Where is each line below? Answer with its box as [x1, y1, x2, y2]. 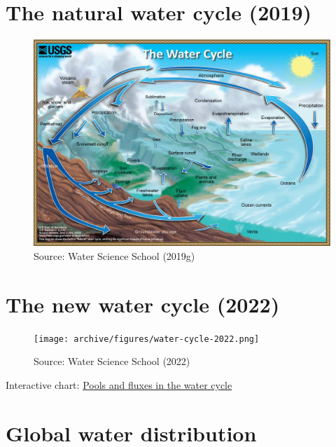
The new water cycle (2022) [6, 289, 280, 318]
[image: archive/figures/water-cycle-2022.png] [34, 333, 260, 344]
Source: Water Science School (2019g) [34, 248, 195, 263]
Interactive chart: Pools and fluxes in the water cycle [6, 377, 232, 392]
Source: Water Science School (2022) [34, 354, 190, 369]
